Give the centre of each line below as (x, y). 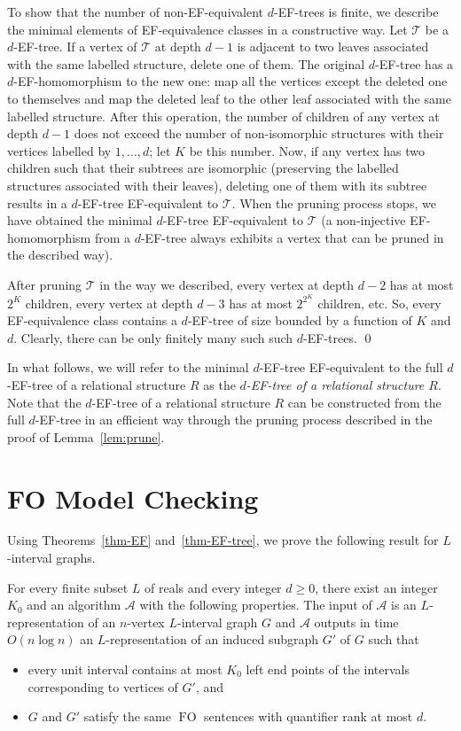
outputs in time (356, 622)
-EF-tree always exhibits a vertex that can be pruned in (292, 237)
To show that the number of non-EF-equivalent (136, 12)
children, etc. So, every (379, 303)
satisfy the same (127, 716)
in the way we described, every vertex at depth (227, 284)
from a (112, 237)
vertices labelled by (59, 150)
